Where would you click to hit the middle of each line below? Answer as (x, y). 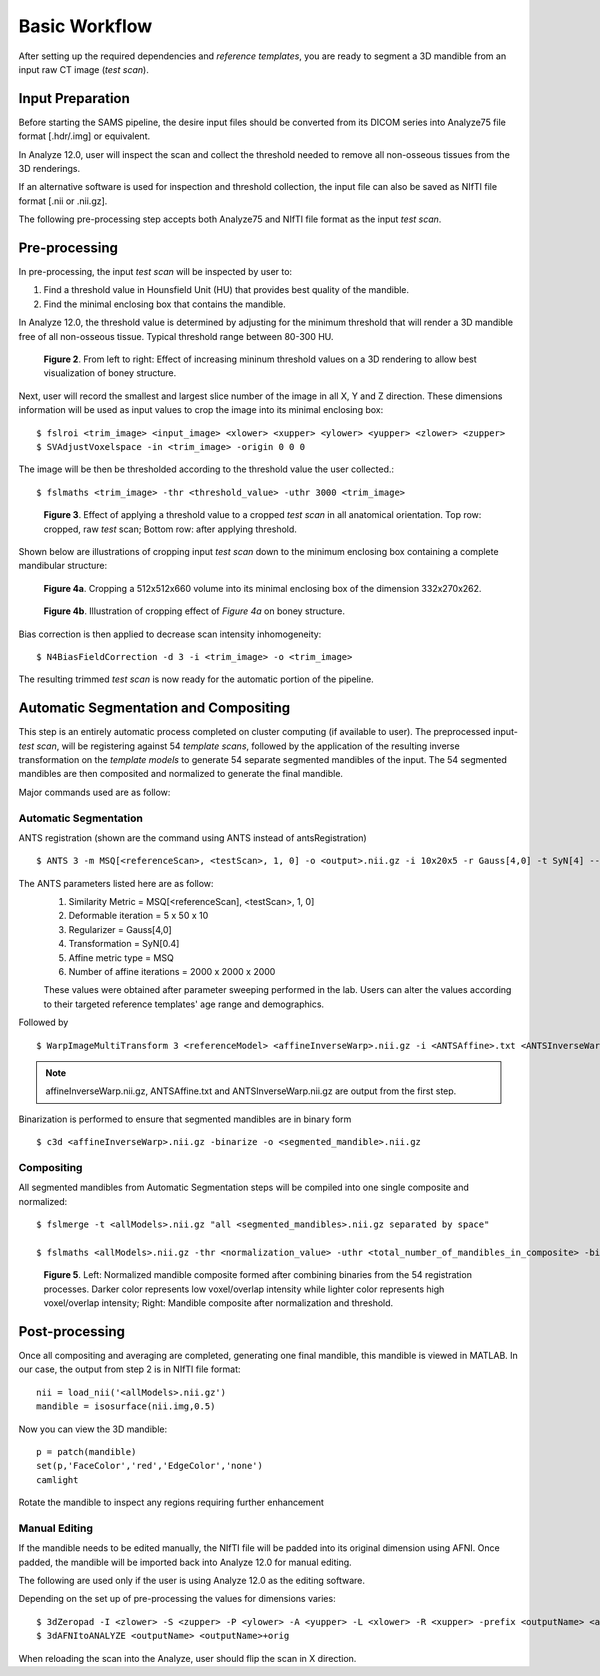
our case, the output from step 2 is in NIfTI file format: (129, 1369)
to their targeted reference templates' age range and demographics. (184, 1004)
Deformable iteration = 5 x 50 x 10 (138, 916)
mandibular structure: (63, 566)
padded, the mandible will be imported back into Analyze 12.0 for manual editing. (185, 1562)
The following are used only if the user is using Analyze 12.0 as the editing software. (191, 1580)
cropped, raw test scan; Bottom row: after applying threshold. (170, 529)
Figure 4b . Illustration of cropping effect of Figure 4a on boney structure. (194, 611)
